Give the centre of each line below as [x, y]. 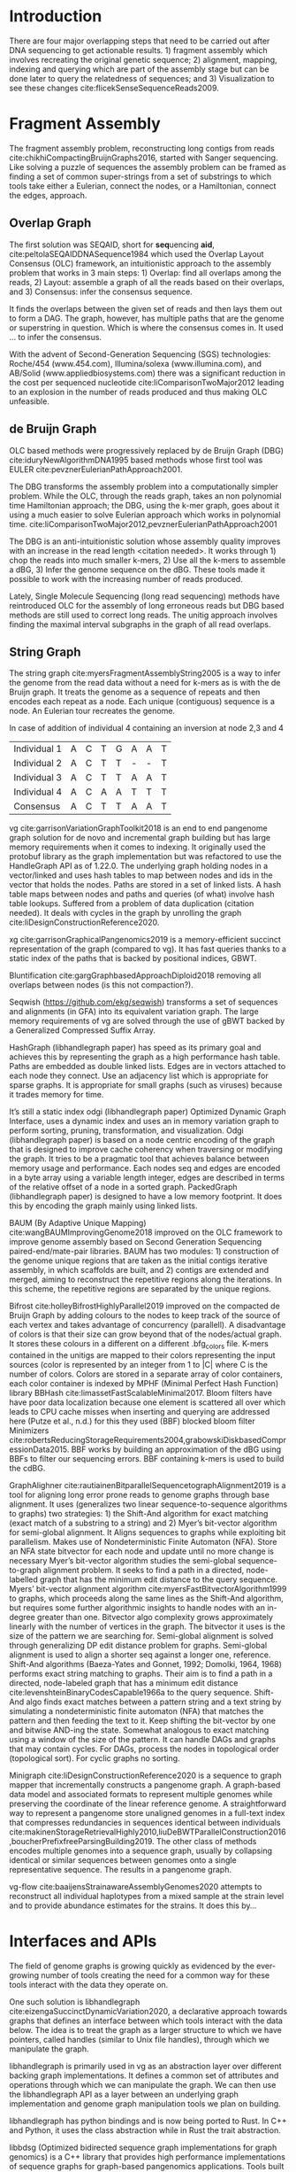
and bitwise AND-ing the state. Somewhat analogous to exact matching [139, 1730]
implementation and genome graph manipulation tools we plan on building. [145, 2104]
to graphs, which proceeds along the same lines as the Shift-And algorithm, [147, 1598]
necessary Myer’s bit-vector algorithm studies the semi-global [122, 1561]
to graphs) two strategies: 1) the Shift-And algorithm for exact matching [139, 1514]
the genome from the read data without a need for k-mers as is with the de [145, 683]
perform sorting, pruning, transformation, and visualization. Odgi [127, 1130]
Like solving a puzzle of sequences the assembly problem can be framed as [148, 167]
